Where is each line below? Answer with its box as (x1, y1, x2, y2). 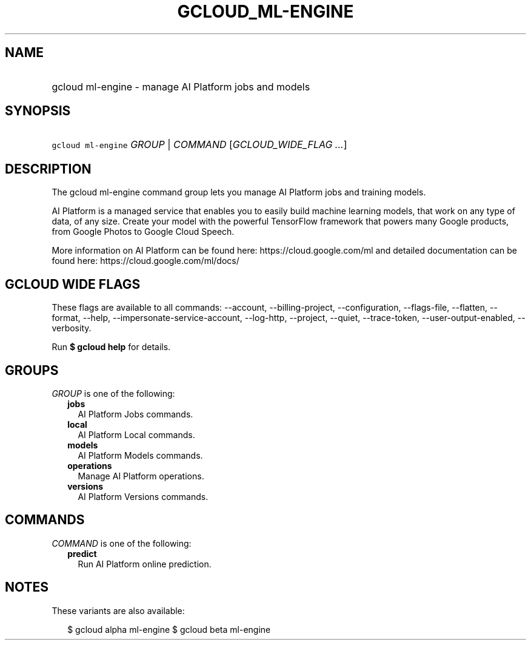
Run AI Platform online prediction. (78, 558, 212, 569)
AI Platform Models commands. (78, 450, 203, 461)
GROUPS (5, 362, 59, 378)
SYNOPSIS (5, 103, 71, 119)
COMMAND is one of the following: (52, 538, 192, 549)
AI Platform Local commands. (78, 429, 195, 440)
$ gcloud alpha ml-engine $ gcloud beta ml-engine (67, 624, 271, 635)
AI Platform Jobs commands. (78, 408, 193, 419)
